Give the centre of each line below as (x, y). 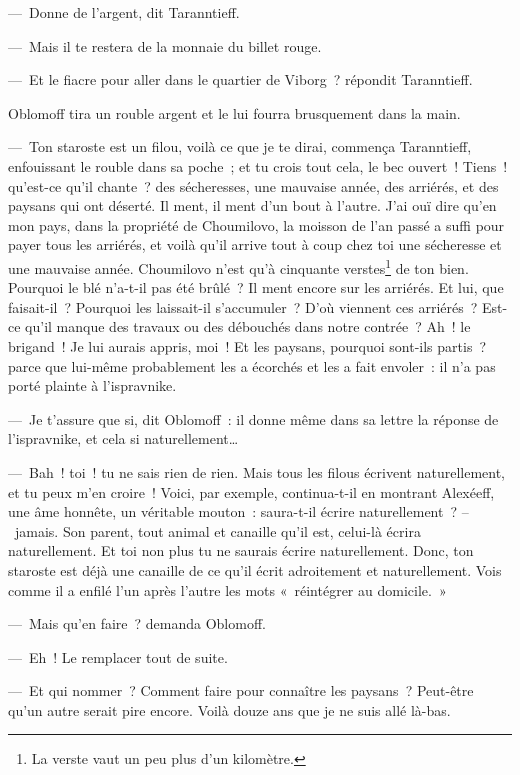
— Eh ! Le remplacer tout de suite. (118, 656)
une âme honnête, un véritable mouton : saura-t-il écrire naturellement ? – (238, 511)
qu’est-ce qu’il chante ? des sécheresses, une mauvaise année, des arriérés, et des (253, 185)
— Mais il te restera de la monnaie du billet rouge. (165, 45)
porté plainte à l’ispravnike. (92, 385)
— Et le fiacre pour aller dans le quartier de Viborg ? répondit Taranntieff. (240, 79)
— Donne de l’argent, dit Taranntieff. (124, 12)
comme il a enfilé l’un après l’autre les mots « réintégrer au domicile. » (227, 589)
